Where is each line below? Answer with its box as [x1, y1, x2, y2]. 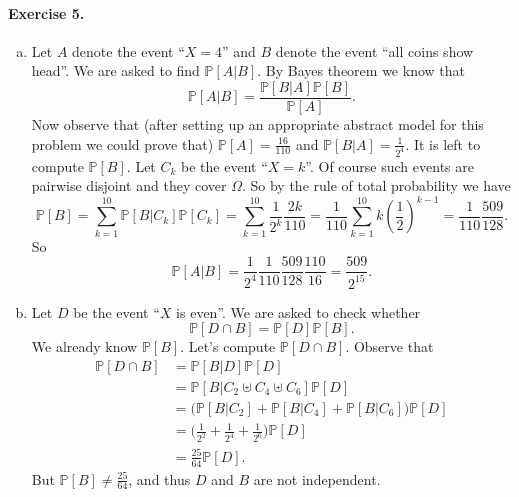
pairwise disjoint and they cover [31, 175, 227, 196]
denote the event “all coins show [275, 40, 474, 61]
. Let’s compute [180, 336, 276, 357]
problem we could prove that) [31, 133, 214, 154]
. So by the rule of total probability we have [241, 175, 511, 196]
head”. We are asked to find [31, 60, 200, 81]
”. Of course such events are [305, 155, 474, 176]
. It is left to [405, 133, 481, 154]
